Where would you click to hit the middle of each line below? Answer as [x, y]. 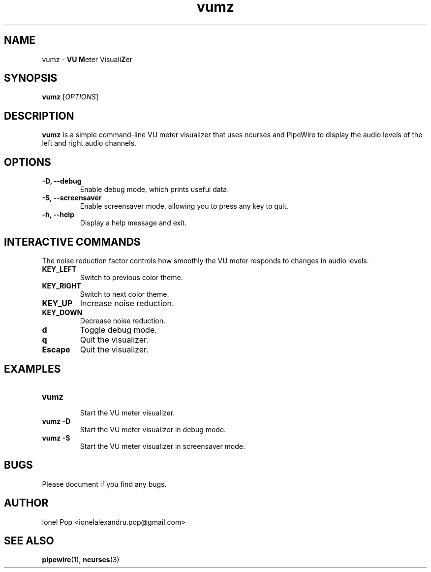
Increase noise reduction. [127, 303]
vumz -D [56, 421]
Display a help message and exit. [133, 223]
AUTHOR [26, 503]
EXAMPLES [32, 369]
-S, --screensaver [72, 198]
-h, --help [58, 215]
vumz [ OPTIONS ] [70, 97]
